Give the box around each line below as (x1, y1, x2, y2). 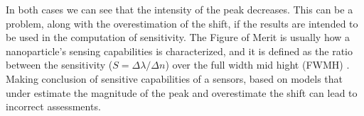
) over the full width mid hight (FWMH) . (165, 57, 350, 72)
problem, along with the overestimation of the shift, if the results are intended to (6, 16, 358, 30)
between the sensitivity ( (6, 57, 113, 72)
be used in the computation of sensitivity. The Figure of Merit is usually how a (6, 30, 350, 45)
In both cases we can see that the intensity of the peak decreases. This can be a (6, 2, 353, 16)
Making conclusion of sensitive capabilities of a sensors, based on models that (6, 71, 343, 86)
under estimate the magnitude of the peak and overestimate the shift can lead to (6, 85, 358, 100)
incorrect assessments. (6, 99, 101, 114)
